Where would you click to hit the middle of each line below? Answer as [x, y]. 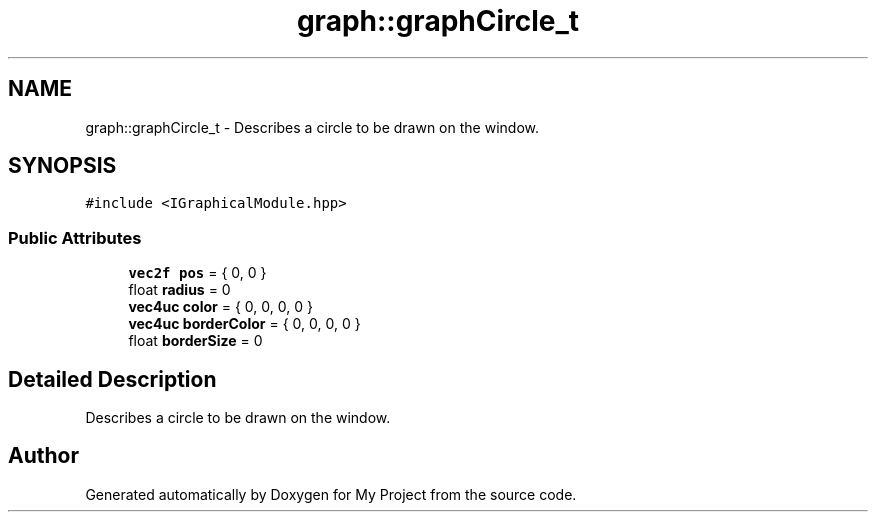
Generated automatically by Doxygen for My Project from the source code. [331, 494]
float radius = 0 [179, 290]
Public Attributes [75, 237]
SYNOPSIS [62, 166]
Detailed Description [112, 379]
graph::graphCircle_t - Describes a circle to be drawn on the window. [312, 127]
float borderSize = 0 [195, 341]
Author [43, 456]
